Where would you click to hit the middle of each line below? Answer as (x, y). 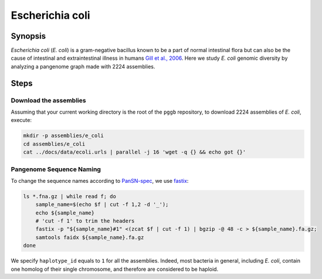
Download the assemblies (48, 100)
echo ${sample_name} (65, 213)
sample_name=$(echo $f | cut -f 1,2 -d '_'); (102, 205)
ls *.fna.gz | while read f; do (70, 196)
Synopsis (28, 36)
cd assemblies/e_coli (54, 144)
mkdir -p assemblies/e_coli (63, 136)
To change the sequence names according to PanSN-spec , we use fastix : (100, 181)
